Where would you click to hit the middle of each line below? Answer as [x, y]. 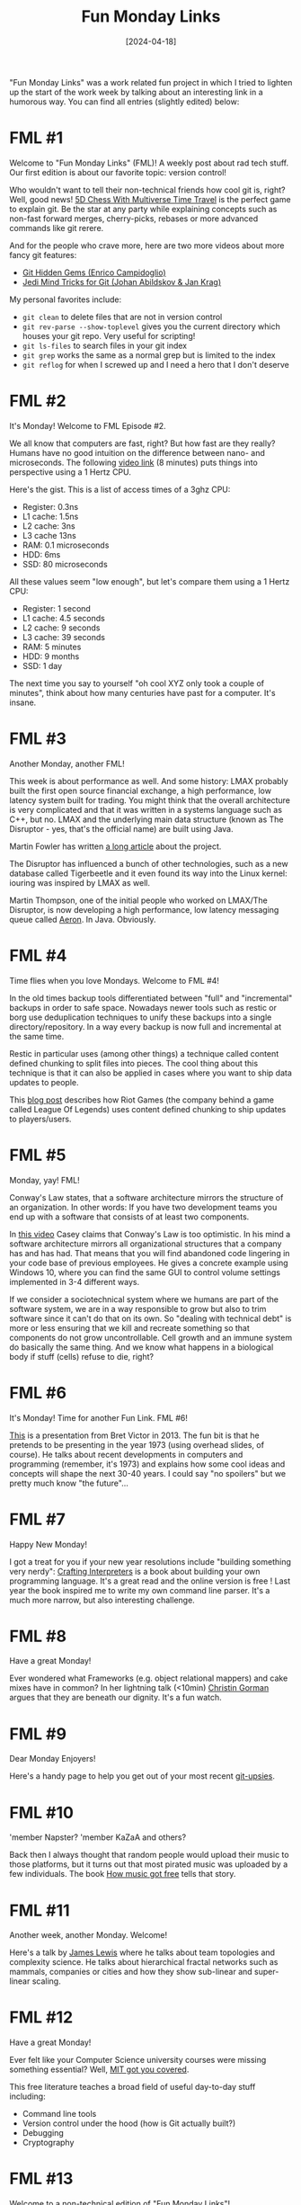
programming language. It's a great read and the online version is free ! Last [150, 1581]
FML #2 [38, 401]
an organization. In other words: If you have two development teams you [143, 1207]
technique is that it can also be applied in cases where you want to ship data [150, 1073]
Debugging [43, 2133]
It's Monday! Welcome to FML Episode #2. [88, 425]
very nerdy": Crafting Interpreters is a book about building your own [135, 1571]
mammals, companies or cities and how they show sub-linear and [131, 1972]
